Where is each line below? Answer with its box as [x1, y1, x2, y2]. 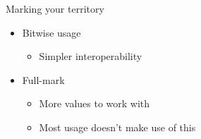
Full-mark [22, 72, 65, 87]
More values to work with [39, 96, 150, 111]
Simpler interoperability [39, 49, 142, 64]
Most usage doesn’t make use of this [39, 119, 196, 134]
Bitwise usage [22, 25, 81, 40]
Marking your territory [6, 1, 104, 16]
